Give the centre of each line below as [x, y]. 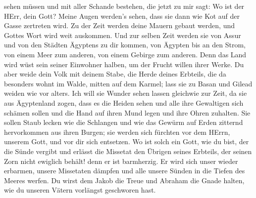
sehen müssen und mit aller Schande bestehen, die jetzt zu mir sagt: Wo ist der [124, 6]
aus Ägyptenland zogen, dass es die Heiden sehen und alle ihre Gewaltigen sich [124, 102]
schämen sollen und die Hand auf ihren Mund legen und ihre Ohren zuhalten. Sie [127, 112]
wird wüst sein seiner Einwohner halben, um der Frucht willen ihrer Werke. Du [124, 64]
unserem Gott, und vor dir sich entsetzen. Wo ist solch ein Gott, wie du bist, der [127, 141]
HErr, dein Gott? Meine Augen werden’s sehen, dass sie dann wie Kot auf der [122, 16]
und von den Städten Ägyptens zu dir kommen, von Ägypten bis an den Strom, [125, 45]
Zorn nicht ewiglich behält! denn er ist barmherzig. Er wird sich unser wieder [121, 161]
